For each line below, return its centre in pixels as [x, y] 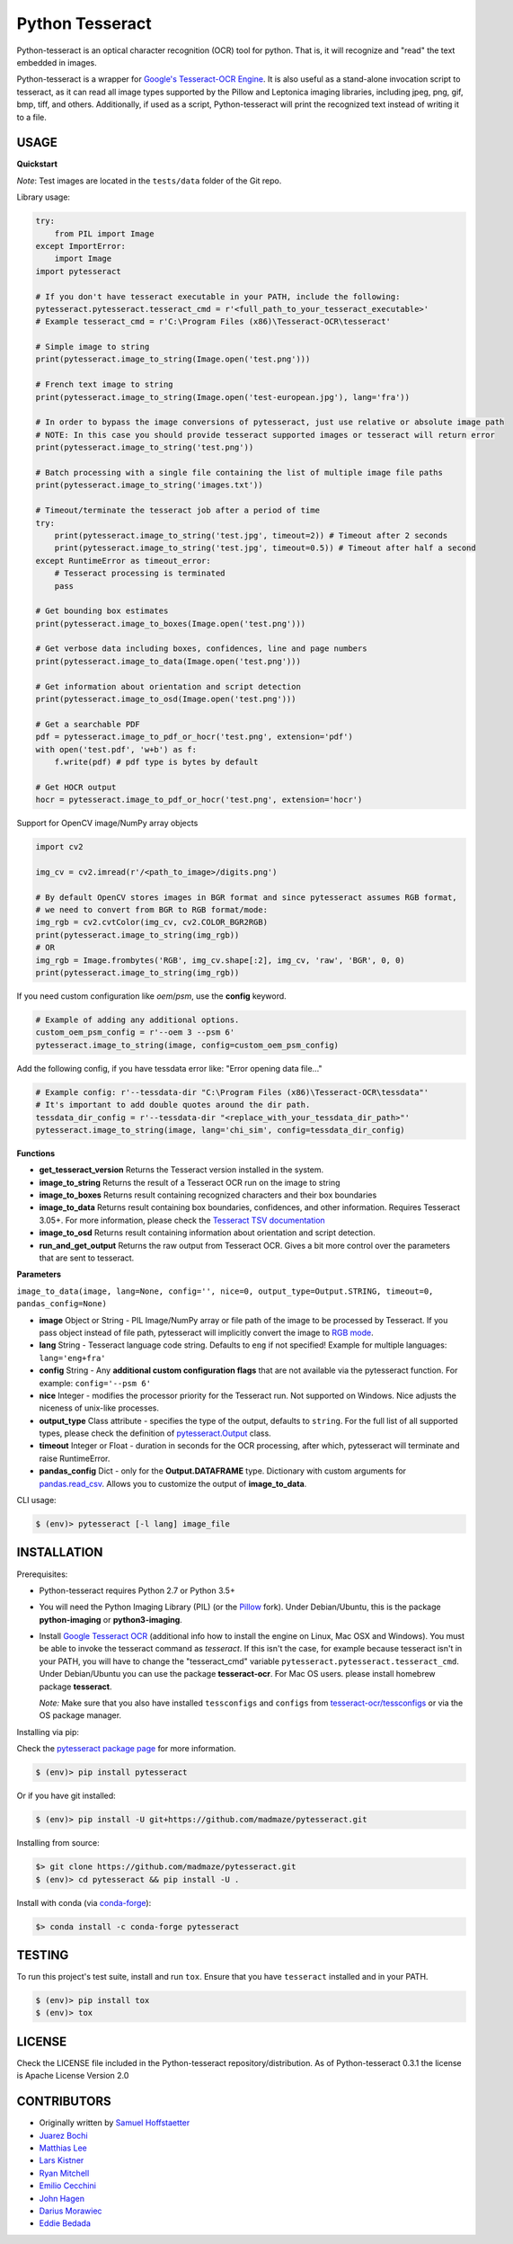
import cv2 [59, 847]
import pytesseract [78, 271]
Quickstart [37, 164]
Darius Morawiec [71, 2211]
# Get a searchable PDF [88, 724]
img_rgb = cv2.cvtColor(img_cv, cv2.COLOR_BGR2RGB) [152, 922]
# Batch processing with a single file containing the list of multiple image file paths [239, 472]
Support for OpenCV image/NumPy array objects [107, 824]
